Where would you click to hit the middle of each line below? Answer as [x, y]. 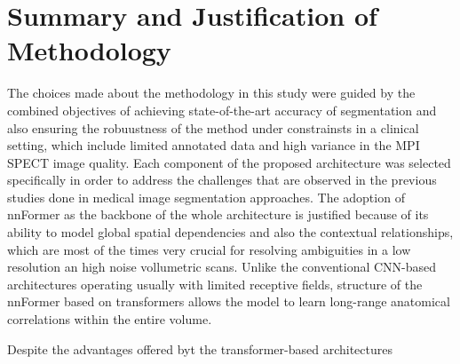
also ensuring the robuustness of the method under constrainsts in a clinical [213, 127]
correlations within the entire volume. [110, 319]
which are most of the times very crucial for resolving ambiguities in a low [209, 249]
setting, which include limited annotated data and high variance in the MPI [214, 145]
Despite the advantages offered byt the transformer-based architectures [200, 348]
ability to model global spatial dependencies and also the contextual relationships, [230, 232]
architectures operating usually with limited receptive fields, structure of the [215, 284]
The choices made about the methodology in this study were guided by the [211, 93]
